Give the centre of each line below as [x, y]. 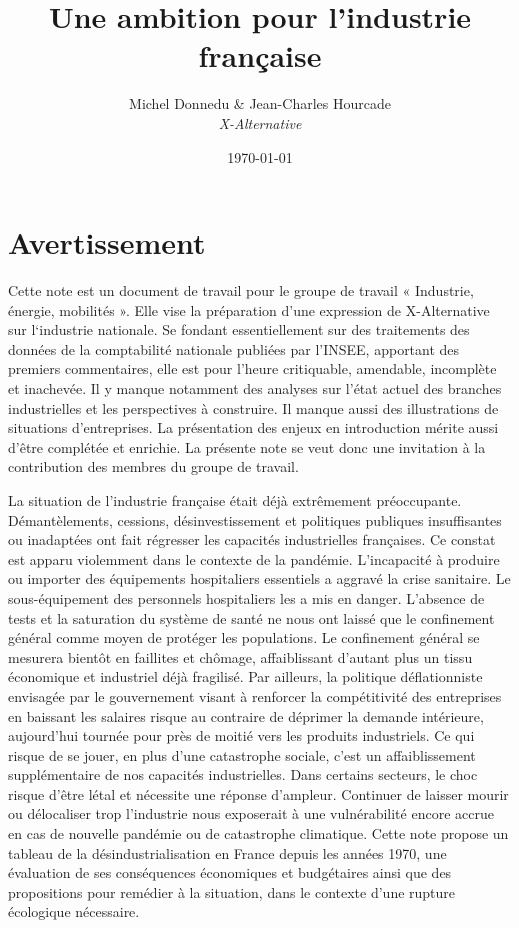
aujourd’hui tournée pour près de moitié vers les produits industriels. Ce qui [241, 735]
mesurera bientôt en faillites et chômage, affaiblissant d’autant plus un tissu [240, 656]
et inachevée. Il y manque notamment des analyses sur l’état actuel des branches [255, 388]
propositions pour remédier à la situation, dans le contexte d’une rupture [232, 891]
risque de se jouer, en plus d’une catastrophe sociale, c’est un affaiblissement [242, 754]
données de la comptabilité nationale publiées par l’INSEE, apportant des [234, 348]
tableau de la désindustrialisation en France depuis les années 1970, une [227, 852]
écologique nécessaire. [74, 911]
